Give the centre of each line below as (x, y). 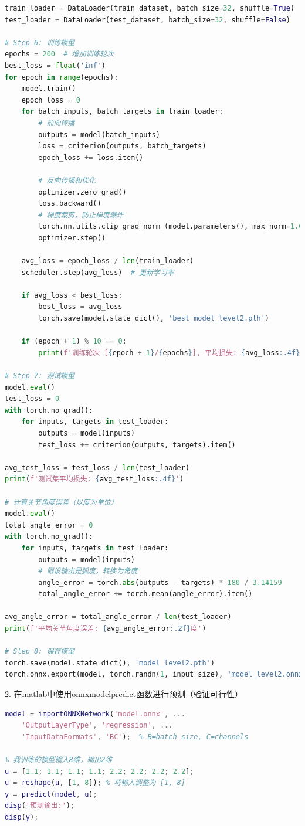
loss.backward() (70, 204)
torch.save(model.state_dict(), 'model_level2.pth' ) (110, 663)
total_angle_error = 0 (49, 525)
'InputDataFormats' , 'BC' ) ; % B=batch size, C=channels (135, 737)
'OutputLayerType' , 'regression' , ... (97, 725)
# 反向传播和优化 (67, 180)
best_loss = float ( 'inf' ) (55, 65)
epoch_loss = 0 (51, 100)
